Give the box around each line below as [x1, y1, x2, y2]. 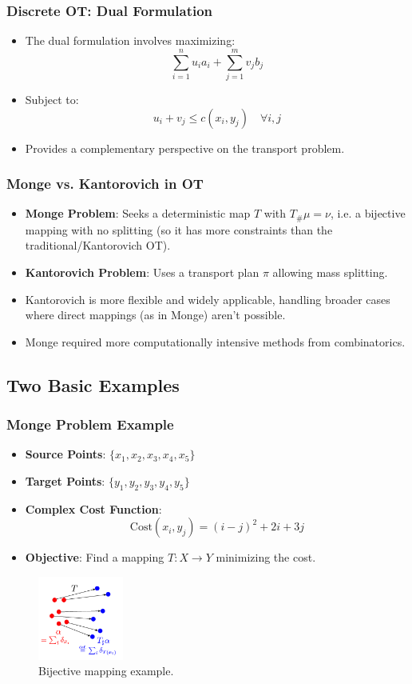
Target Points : [25, 472, 105, 489]
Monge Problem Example [6, 414, 174, 434]
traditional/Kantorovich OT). [25, 237, 171, 254]
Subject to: [25, 90, 79, 107]
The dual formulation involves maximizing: [25, 32, 236, 49]
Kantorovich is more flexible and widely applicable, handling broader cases [25, 290, 390, 307]
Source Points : [25, 446, 106, 462]
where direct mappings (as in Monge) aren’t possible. [25, 306, 286, 323]
